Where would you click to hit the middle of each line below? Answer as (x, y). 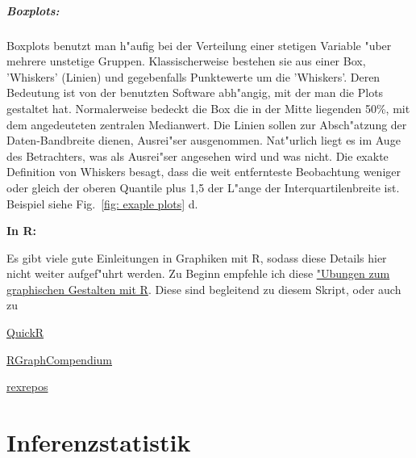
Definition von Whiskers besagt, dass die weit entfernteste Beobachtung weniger (204, 172)
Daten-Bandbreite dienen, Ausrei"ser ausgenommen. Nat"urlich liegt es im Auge (204, 140)
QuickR (25, 332)
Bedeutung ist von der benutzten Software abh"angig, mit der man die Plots (195, 92)
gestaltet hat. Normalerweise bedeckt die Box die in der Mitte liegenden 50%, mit (208, 108)
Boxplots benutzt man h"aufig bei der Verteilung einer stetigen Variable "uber (199, 45)
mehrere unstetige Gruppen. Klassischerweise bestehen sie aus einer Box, (186, 61)
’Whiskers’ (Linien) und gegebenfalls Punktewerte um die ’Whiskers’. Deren (193, 76)
